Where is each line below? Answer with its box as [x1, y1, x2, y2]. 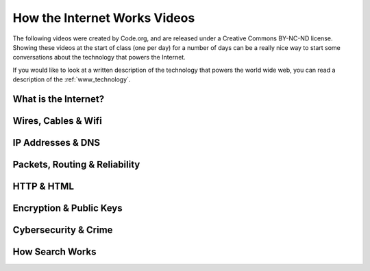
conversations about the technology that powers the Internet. [12, 53, 186, 62]
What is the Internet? [12, 93, 105, 105]
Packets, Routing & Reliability [12, 158, 140, 170]
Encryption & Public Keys [12, 203, 123, 214]
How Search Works [12, 246, 97, 258]
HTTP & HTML [12, 180, 75, 192]
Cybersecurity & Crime [12, 224, 113, 236]
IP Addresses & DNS [12, 137, 101, 149]
